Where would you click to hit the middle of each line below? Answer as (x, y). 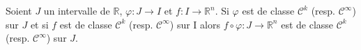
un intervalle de (77, 10)
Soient (19, 10)
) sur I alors (195, 24)
